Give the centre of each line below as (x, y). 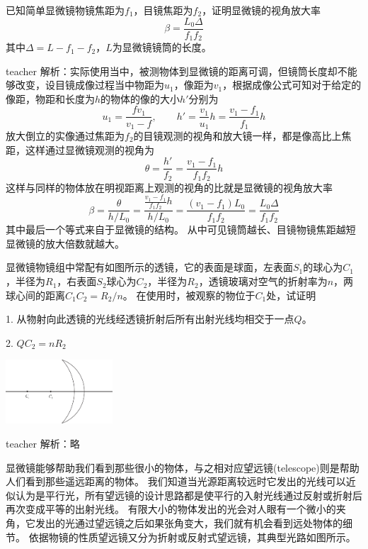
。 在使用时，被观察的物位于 (189, 295)
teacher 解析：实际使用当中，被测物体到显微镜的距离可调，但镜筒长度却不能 (182, 71)
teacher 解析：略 (43, 443)
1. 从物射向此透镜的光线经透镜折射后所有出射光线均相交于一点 (150, 319)
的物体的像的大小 (140, 98)
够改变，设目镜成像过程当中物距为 (85, 85)
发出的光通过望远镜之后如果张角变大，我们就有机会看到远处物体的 (189, 522)
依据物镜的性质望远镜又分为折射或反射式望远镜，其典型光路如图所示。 (192, 537)
